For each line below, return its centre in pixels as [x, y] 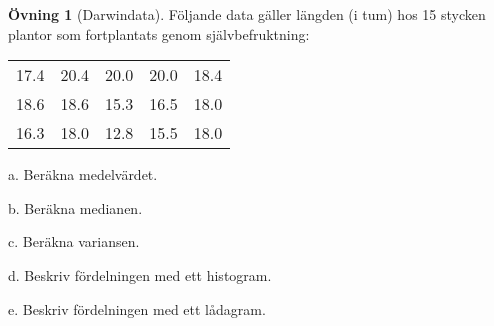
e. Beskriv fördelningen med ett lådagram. [137, 308]
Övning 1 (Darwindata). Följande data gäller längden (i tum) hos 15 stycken [247, 14]
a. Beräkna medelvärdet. [83, 174]
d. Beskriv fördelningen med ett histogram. [140, 274]
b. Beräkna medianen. [75, 207]
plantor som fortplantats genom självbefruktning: [159, 33]
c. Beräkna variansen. [74, 241]
